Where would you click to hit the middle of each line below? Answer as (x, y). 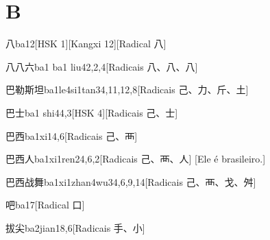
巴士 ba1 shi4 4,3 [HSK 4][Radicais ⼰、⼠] (92, 112)
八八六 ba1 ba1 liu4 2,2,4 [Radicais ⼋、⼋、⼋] (102, 66)
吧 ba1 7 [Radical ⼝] (45, 205)
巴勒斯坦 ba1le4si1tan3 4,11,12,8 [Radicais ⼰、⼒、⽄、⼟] (127, 89)
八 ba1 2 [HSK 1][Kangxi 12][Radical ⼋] (86, 44)
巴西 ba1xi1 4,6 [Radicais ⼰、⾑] (72, 135)
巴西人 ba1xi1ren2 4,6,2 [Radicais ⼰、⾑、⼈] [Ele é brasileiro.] (136, 159)
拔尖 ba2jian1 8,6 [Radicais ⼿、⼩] (75, 227)
